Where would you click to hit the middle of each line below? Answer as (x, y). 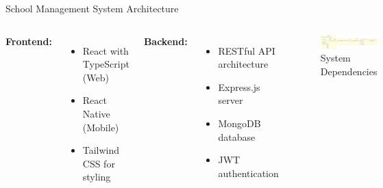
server (231, 100)
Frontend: (29, 41)
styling (97, 177)
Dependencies (349, 71)
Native (96, 113)
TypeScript (106, 64)
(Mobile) (101, 127)
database (237, 136)
